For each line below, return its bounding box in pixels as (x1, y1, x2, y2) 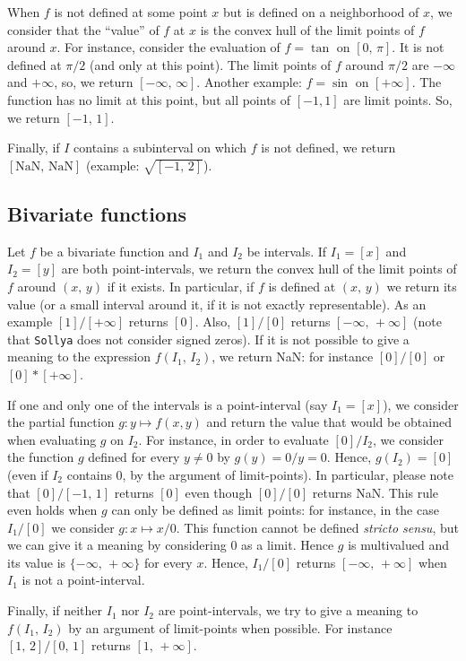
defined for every (88, 448, 180, 466)
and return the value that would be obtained (206, 413, 452, 431)
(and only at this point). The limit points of (89, 55, 332, 74)
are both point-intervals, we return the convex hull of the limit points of (61, 259, 457, 278)
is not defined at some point (54, 3, 208, 21)
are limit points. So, (343, 90, 453, 109)
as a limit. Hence (241, 535, 334, 554)
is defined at (268, 276, 336, 295)
